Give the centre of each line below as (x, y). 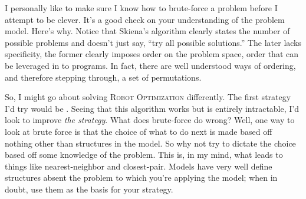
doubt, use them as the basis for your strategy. (89, 189)
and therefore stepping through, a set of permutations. (103, 77)
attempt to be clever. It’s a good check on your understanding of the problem (145, 19)
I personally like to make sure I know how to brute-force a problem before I (141, 8)
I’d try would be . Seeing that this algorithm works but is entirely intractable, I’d (152, 108)
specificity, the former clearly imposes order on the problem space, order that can (152, 54)
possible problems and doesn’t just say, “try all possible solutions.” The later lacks (153, 42)
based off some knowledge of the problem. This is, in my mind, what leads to (144, 155)
